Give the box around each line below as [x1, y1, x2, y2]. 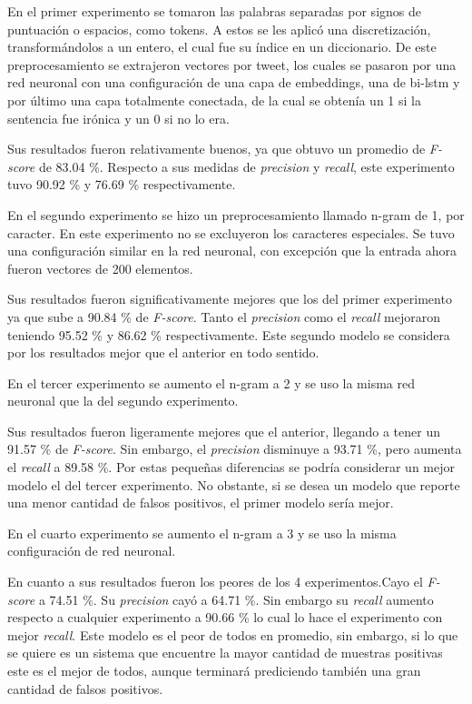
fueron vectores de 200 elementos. [7, 258, 193, 277]
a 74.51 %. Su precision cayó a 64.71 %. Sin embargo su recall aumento [38, 589, 434, 608]
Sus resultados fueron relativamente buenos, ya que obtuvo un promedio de [7, 139, 426, 158]
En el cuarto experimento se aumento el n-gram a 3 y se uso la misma [7, 523, 397, 542]
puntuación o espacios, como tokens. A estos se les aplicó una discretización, [7, 19, 431, 38]
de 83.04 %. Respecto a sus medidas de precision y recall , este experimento [38, 156, 455, 176]
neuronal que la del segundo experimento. [7, 391, 239, 410]
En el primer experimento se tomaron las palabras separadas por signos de [7, 2, 421, 20]
